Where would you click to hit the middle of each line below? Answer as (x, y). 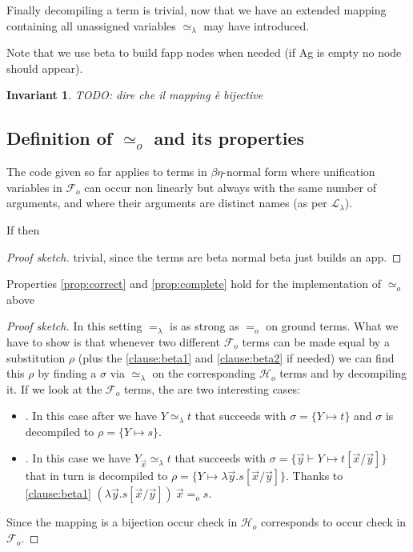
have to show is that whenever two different (113, 341)
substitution (36, 357)
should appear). (45, 68)
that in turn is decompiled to (96, 476)
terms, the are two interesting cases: (212, 388)
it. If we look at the (54, 388)
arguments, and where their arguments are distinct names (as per (167, 203)
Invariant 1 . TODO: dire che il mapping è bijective (135, 95)
